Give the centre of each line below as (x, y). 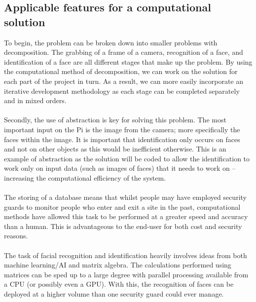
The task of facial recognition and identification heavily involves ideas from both (126, 255)
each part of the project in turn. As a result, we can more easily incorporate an (124, 81)
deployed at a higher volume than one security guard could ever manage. (114, 294)
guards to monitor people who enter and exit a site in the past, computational (122, 207)
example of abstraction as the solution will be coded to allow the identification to (127, 158)
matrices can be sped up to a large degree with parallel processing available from (126, 274)
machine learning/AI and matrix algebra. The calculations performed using (118, 265)
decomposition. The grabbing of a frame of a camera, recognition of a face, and (124, 52)
